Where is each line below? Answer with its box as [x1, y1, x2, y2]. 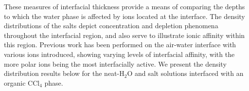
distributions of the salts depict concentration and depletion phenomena [4, 20, 218, 31]
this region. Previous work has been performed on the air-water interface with [4, 39, 236, 50]
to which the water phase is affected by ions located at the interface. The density [4, 11, 245, 21]
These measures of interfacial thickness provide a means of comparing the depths [4, 1, 245, 11]
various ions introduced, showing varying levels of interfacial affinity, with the [4, 49, 235, 59]
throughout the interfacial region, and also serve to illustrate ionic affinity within [4, 30, 245, 40]
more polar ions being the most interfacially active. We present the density [4, 58, 227, 69]
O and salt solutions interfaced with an [127, 68, 244, 78]
